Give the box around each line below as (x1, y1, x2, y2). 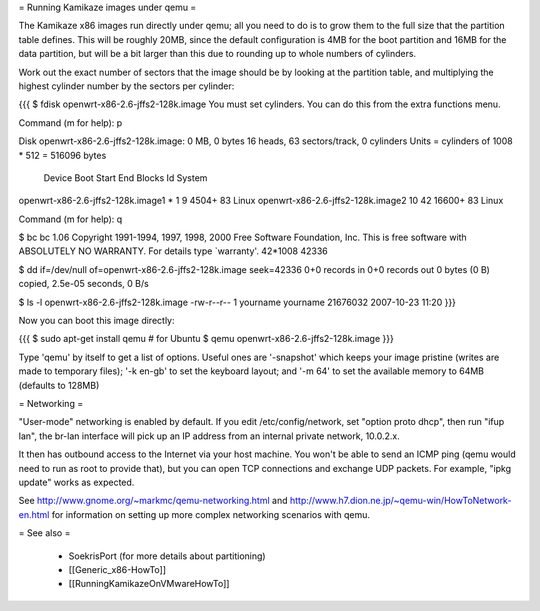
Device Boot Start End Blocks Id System (43, 171, 208, 184)
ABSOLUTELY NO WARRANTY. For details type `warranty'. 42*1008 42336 (18, 245, 329, 257)
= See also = (18, 527, 71, 539)
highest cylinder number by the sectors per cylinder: (18, 80, 235, 92)
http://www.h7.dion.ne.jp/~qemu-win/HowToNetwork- (289, 495, 512, 507)
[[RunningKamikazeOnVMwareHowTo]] (68, 578, 230, 590)
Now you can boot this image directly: (18, 315, 175, 327)
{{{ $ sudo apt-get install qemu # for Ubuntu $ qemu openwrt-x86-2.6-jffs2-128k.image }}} (18, 333, 394, 345)
